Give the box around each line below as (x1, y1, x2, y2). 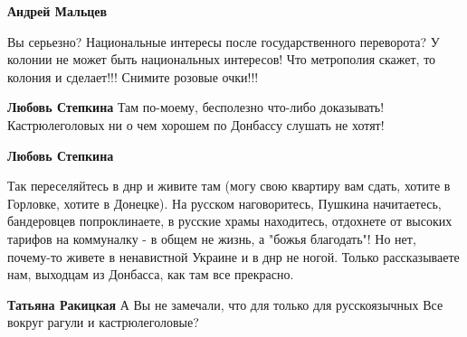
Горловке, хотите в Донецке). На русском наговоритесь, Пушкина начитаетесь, (7, 193, 442, 212)
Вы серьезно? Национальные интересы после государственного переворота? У (7, 32, 440, 51)
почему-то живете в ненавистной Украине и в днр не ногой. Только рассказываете (7, 247, 460, 266)
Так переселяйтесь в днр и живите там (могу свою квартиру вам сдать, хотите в (7, 176, 451, 195)
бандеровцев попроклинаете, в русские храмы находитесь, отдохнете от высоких (7, 211, 453, 230)
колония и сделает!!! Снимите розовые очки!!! (7, 67, 259, 86)
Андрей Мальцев (7, 2, 108, 20)
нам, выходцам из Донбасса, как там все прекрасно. (7, 265, 294, 284)
